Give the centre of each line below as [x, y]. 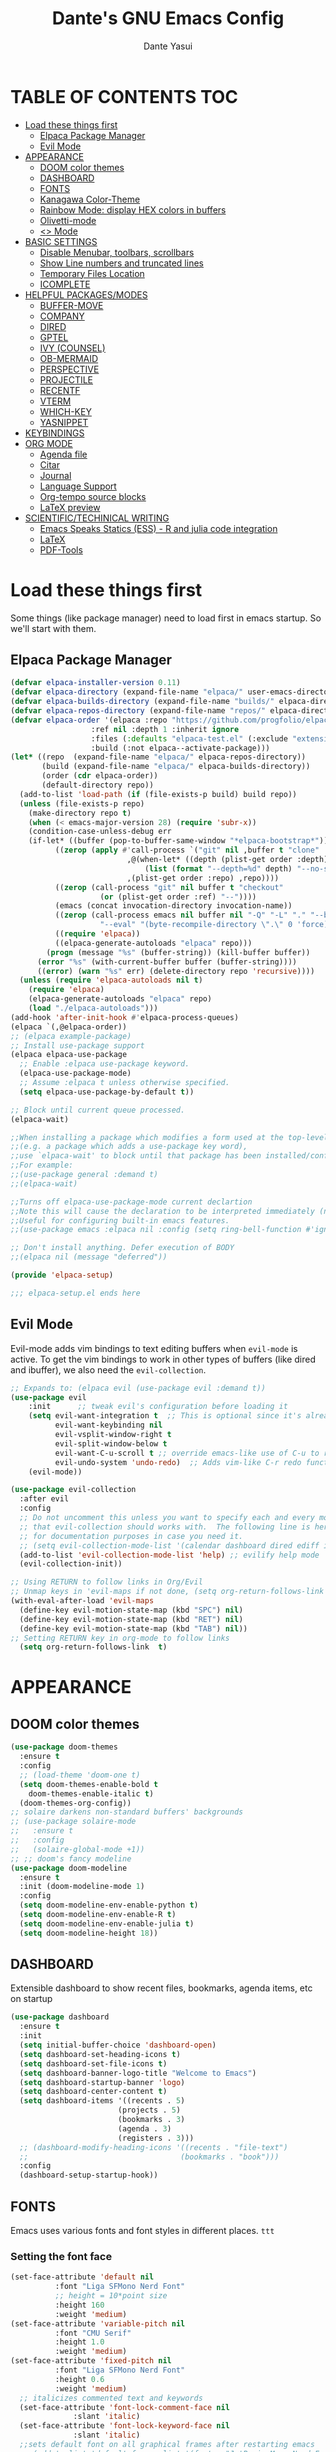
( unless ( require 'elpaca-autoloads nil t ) [111, 980]
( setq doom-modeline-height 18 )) [89, 1933]
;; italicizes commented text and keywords [111, 2398]
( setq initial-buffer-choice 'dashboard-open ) [118, 2045]
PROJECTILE [66, 379]
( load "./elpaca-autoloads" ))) [93, 1008]
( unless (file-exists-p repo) [82, 803]
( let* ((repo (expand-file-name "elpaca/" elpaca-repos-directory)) [158, 757]
